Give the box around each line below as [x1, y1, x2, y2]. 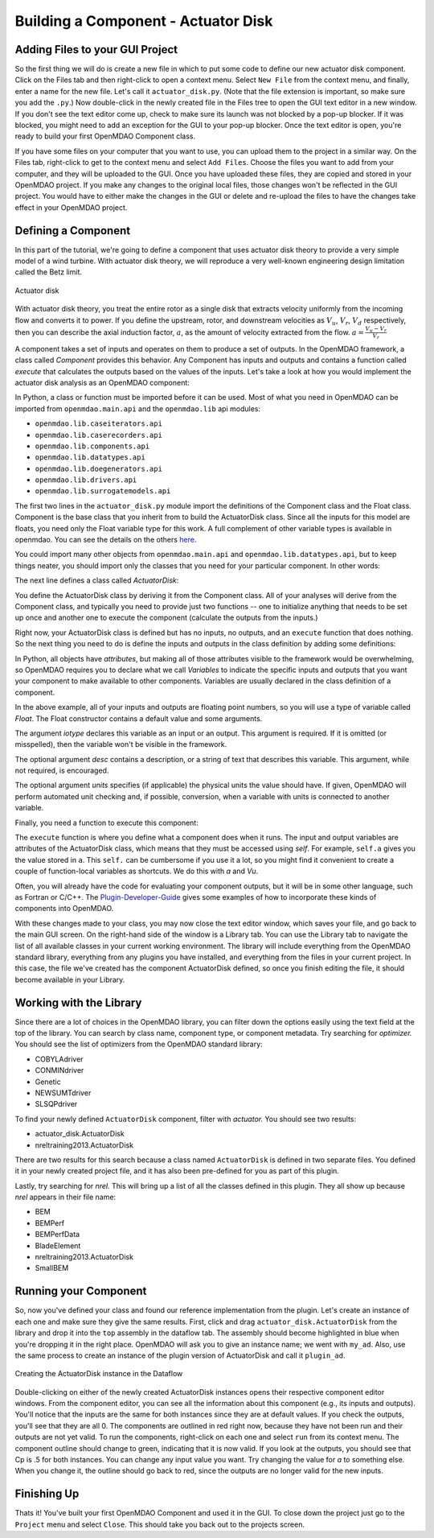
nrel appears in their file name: [14, 1192, 117, 1202]
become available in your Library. [14, 975, 125, 984]
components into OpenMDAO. [14, 904, 114, 913]
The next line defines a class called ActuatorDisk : [14, 575, 179, 585]
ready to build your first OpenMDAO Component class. [14, 131, 196, 141]
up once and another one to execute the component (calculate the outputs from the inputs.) [14, 612, 318, 623]
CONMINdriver [35, 1066, 84, 1075]
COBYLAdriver [35, 1054, 84, 1064]
